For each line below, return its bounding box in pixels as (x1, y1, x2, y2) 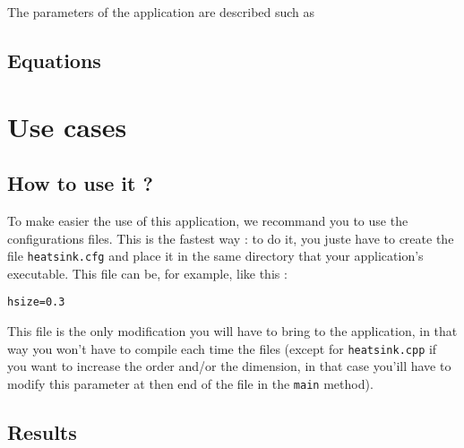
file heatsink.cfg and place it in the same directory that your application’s (7, 246, 424, 265)
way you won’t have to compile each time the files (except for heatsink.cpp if (7, 339, 437, 358)
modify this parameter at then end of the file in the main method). (7, 374, 374, 392)
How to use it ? (7, 169, 153, 197)
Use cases (7, 108, 127, 144)
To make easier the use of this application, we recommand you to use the (7, 211, 408, 229)
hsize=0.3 (7, 296, 65, 309)
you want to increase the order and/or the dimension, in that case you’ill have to (7, 357, 451, 375)
